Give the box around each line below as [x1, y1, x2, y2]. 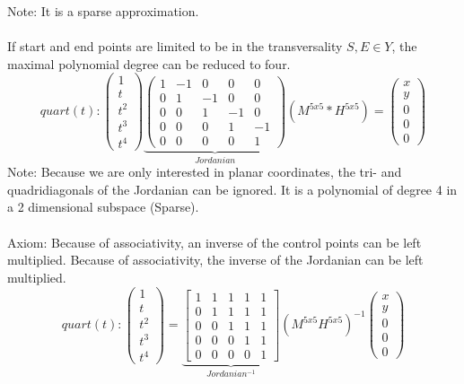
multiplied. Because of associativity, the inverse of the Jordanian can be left [7, 250, 424, 269]
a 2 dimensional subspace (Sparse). [7, 197, 199, 216]
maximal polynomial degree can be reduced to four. [7, 54, 291, 73]
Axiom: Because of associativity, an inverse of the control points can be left [7, 232, 422, 251]
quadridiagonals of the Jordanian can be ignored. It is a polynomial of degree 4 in [7, 179, 458, 198]
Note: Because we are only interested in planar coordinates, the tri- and [7, 162, 402, 181]
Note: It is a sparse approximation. [7, 2, 199, 20]
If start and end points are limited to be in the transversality [7, 37, 343, 56]
